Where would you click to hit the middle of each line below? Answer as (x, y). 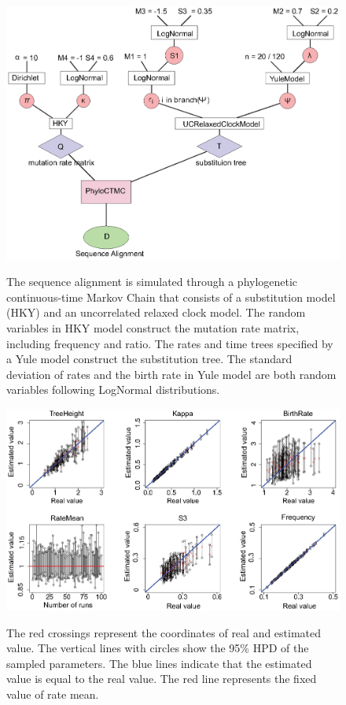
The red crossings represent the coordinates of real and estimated (164, 632)
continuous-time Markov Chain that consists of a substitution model (171, 297)
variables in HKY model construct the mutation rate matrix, (153, 328)
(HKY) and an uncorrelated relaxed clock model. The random (156, 312)
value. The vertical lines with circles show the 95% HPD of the (158, 648)
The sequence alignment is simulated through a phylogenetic (152, 282)
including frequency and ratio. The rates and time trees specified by (170, 343)
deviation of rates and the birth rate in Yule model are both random (171, 374)
